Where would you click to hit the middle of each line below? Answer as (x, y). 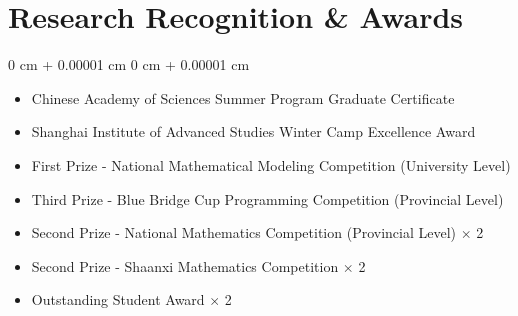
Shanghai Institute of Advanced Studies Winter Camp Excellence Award (253, 131)
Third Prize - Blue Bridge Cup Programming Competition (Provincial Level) (267, 198)
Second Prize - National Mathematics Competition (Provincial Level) (244, 232)
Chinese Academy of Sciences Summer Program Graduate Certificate (243, 97)
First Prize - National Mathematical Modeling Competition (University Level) (271, 164)
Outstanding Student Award (118, 299)
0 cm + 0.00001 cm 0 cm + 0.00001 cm (129, 64)
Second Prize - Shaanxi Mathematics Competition (185, 265)
